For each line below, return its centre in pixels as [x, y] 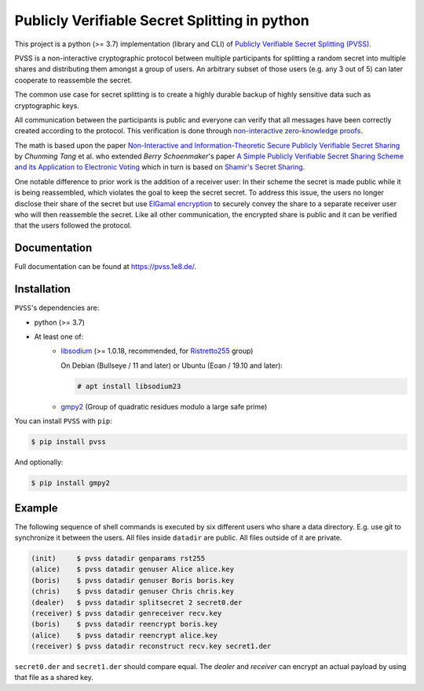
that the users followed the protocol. [73, 225]
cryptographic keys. [47, 105]
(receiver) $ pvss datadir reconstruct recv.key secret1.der [151, 646]
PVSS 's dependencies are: [57, 308]
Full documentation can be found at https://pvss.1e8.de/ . [106, 267]
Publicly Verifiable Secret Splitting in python [162, 20]
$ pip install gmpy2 [70, 483]
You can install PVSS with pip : [64, 421]
